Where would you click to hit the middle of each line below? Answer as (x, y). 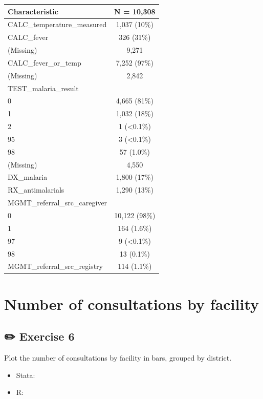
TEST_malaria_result (43, 88)
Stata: (26, 375)
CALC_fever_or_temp (45, 62)
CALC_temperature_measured (57, 24)
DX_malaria (28, 177)
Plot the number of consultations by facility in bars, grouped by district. (118, 358)
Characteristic (33, 11)
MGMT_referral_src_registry (56, 266)
